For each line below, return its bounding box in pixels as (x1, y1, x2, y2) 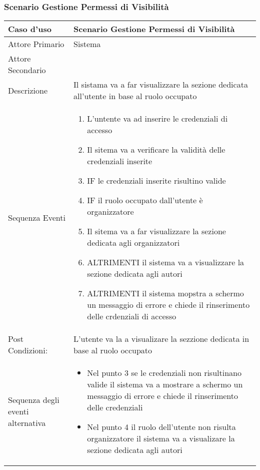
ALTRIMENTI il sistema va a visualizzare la (87, 256, 244, 268)
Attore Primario (8, 38, 64, 50)
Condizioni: (8, 344, 48, 356)
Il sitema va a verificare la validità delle (87, 144, 225, 156)
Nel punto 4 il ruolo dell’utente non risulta (87, 421, 236, 433)
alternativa (8, 417, 46, 429)
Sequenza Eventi (8, 211, 65, 223)
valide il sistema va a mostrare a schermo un (87, 378, 243, 390)
